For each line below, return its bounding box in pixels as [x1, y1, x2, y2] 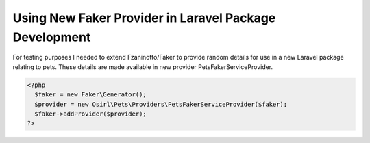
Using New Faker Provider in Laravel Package [12, 10, 276, 25]
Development [12, 29, 91, 44]
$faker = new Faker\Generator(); [34, 91, 147, 99]
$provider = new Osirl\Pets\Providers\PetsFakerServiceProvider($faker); [34, 100, 288, 108]
